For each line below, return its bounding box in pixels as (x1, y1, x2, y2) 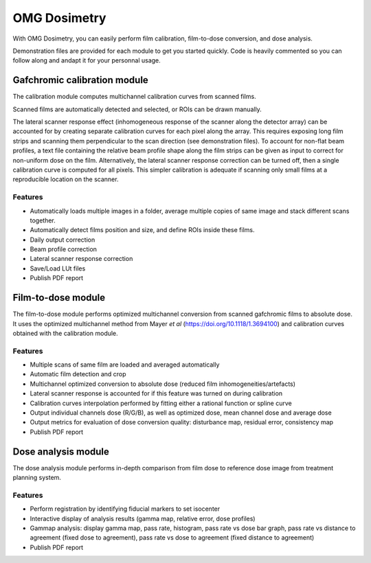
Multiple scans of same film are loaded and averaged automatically (30, 360, 220, 369)
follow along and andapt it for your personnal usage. (12, 56, 161, 65)
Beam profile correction (30, 245, 98, 253)
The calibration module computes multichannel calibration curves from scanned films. (12, 93, 257, 101)
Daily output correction (30, 235, 95, 244)
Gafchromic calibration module (12, 74, 149, 86)
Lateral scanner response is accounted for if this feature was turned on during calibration (30, 389, 283, 398)
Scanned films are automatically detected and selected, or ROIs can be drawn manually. (12, 105, 262, 113)
